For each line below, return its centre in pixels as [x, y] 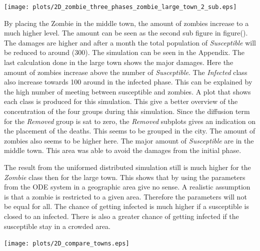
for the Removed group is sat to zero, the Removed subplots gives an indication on [130, 121]
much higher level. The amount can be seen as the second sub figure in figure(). [126, 33]
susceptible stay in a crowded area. [57, 226]
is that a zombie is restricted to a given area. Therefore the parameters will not [125, 196]
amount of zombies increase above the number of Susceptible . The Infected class [126, 72]
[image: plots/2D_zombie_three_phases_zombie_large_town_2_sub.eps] [120, 7]
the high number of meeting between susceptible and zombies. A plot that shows [127, 91]
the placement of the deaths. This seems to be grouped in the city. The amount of [130, 131]
